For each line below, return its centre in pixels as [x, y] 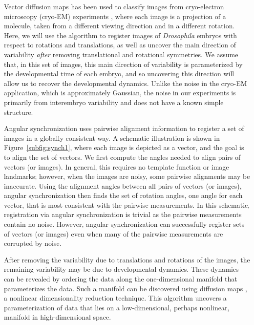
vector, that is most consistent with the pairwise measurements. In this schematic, [127, 205]
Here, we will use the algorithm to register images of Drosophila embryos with [121, 35]
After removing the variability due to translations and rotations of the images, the [127, 259]
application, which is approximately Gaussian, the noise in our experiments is [120, 93]
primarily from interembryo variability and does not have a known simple [114, 102]
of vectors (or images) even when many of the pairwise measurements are [114, 233]
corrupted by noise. [33, 243]
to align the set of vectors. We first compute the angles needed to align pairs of [122, 157]
